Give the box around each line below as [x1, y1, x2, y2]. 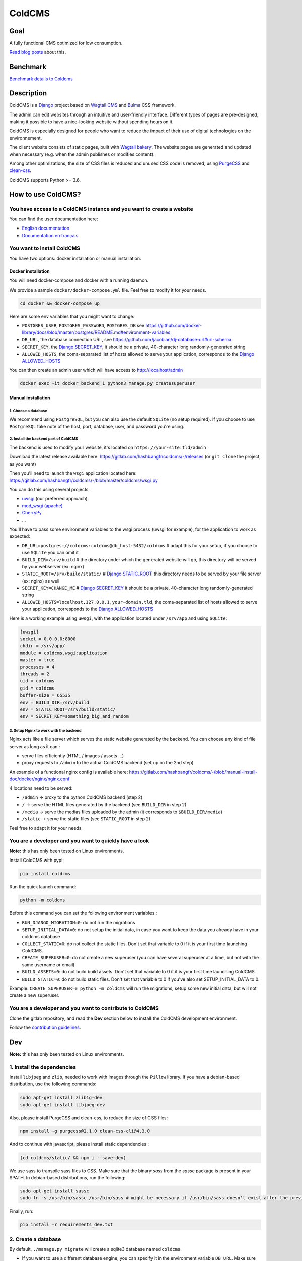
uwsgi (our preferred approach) [22, 496, 88, 502]
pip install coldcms [20, 871, 70, 877]
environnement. [9, 135, 42, 141]
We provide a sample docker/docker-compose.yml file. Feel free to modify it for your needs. [9, 286, 206, 293]
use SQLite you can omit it [22, 550, 79, 556]
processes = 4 [20, 664, 55, 670]
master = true [20, 657, 55, 663]
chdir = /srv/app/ [20, 643, 65, 649]
